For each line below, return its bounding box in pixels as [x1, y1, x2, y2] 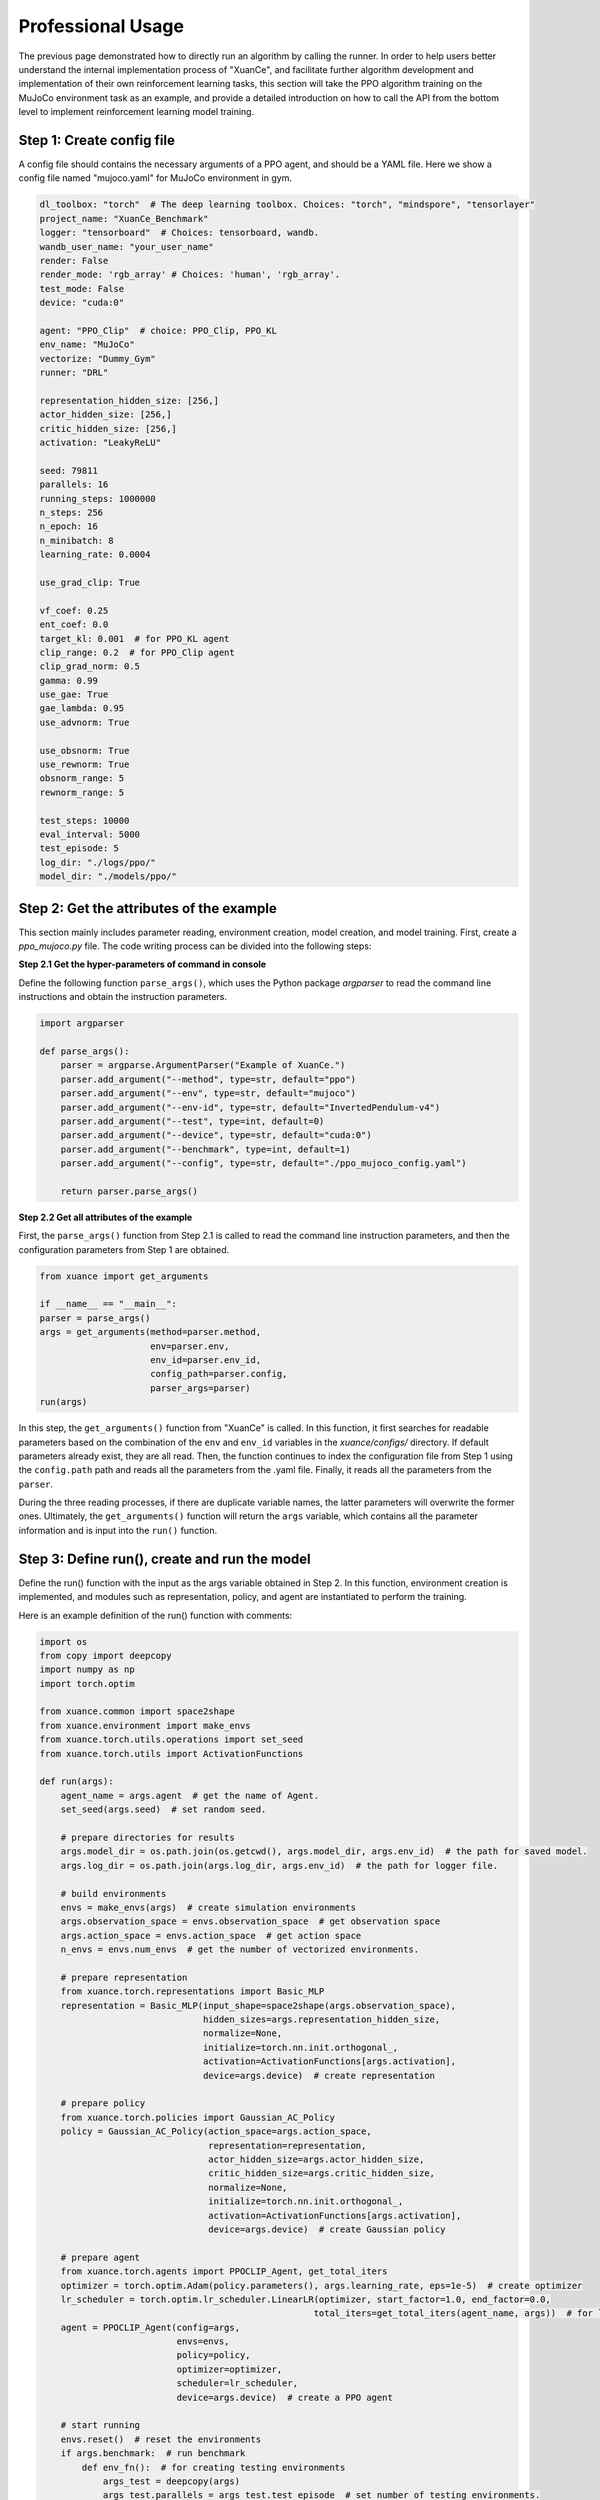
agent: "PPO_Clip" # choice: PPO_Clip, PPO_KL [39, 325, 277, 336]
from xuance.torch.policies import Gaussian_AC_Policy [60, 2111, 335, 2123]
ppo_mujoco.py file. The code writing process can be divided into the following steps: [18, 940, 372, 952]
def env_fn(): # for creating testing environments [81, 2461, 346, 2473]
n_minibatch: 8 [39, 535, 114, 546]
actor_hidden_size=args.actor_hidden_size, [208, 2153, 425, 2165]
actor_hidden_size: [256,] [39, 409, 172, 420]
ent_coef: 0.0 [39, 619, 109, 630]
